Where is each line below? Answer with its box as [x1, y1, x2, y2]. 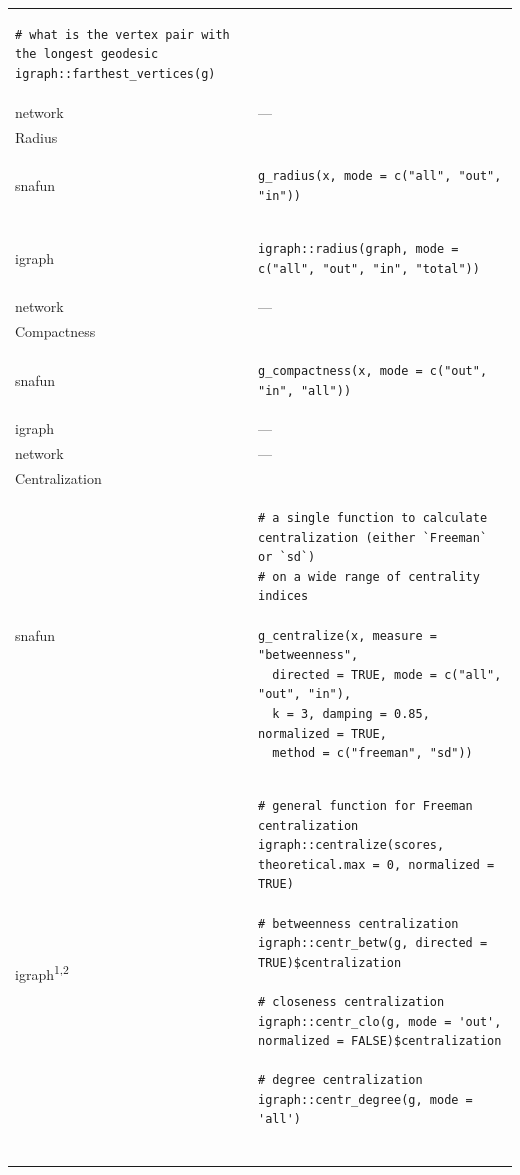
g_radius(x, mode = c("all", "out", [258, 169, 502, 184]
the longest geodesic [15, 47, 159, 62]
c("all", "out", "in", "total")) [258, 261, 480, 276]
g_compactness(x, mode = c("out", [258, 364, 488, 379]
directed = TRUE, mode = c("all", [272, 667, 502, 682]
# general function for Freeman [258, 798, 473, 813]
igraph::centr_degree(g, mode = [258, 1092, 473, 1107]
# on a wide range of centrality [258, 569, 480, 584]
